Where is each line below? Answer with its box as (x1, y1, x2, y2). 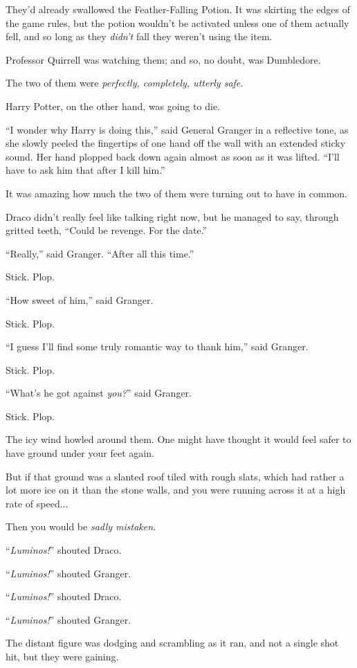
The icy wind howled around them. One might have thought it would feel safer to (6, 432, 351, 446)
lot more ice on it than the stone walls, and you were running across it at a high (6, 482, 346, 497)
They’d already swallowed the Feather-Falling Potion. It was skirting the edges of (6, 2, 351, 16)
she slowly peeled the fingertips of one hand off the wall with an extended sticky (6, 136, 346, 150)
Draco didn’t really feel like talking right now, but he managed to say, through (6, 209, 339, 224)
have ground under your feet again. (6, 446, 154, 460)
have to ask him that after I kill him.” (6, 163, 165, 177)
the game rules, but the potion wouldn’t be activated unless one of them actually (6, 15, 349, 30)
